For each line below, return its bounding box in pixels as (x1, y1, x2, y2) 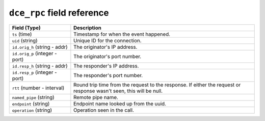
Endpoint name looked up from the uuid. (73, 100, 166, 107)
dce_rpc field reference (9, 7, 109, 18)
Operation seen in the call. (73, 106, 134, 113)
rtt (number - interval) (12, 84, 65, 91)
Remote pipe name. (73, 94, 119, 101)
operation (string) (12, 106, 53, 113)
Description (73, 24, 102, 31)
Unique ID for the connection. (73, 37, 142, 44)
